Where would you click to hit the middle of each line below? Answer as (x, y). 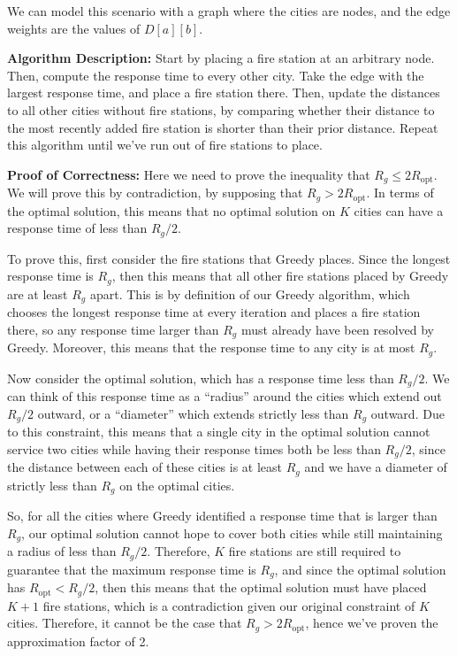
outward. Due (407, 413)
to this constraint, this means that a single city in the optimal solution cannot (219, 432)
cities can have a (399, 210)
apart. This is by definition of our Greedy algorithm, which (250, 293)
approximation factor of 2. (78, 641)
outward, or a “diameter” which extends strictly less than (193, 413)
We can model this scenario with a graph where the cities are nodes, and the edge (229, 11)
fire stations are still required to (315, 551)
